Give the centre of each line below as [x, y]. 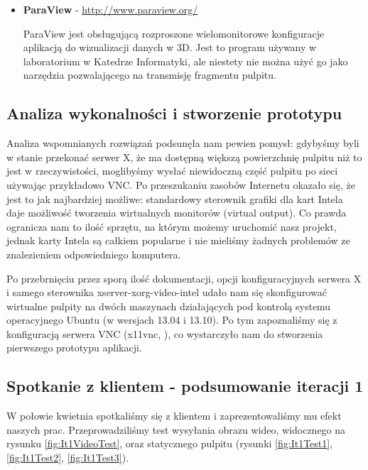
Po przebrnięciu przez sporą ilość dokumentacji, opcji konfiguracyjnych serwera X [184, 278]
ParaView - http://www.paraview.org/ [110, 9]
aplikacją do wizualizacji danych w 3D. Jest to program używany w [170, 47]
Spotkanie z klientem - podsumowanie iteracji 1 [185, 386]
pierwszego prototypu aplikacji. [74, 348]
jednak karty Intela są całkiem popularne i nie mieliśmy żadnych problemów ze [178, 240]
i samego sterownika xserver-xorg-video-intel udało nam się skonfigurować [167, 292]
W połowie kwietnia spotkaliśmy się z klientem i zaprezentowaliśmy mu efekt [174, 416]
